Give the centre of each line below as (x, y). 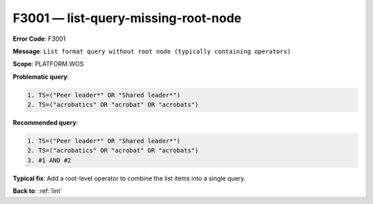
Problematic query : (41, 77)
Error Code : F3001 (39, 39)
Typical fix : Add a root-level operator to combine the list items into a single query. (129, 178)
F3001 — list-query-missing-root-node (127, 18)
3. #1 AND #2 (49, 160)
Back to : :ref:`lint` (37, 191)
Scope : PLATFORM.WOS (48, 64)
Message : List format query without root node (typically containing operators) (152, 51)
